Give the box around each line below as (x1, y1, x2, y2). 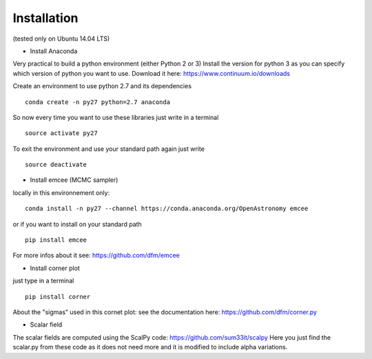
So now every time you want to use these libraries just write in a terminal (12, 113, 219, 121)
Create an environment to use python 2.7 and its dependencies (12, 82, 192, 90)
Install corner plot (30, 264, 81, 272)
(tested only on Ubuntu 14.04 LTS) (12, 34, 110, 43)
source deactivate (25, 161, 87, 169)
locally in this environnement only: (12, 188, 110, 196)
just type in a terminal (12, 276, 74, 285)
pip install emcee (25, 236, 87, 244)
